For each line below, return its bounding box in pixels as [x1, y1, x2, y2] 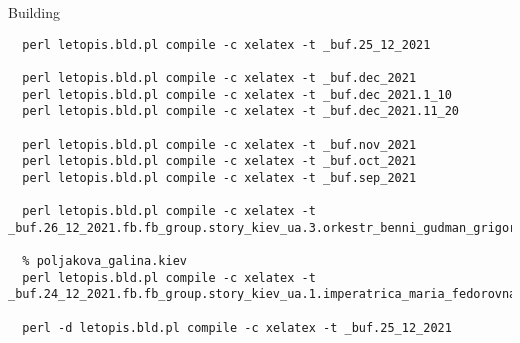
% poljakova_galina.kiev [22, 254, 187, 269]
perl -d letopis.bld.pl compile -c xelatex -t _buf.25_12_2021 [22, 320, 452, 335]
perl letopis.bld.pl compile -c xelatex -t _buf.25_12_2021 [22, 37, 431, 52]
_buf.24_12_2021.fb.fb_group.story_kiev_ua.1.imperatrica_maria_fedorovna [8, 287, 517, 302]
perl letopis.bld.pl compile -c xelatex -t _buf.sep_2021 [22, 170, 417, 185]
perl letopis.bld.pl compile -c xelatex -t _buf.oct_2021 [22, 154, 417, 169]
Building [8, 2, 60, 22]
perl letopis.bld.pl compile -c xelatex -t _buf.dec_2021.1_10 [22, 87, 452, 102]
